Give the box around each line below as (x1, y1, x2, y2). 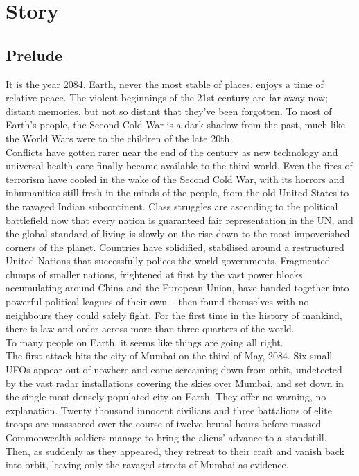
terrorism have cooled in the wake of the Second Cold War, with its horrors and (6, 171, 344, 186)
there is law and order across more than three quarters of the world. (6, 321, 295, 336)
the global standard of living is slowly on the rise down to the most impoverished (6, 226, 350, 241)
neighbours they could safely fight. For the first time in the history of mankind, (6, 307, 342, 322)
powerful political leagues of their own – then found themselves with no (6, 294, 309, 309)
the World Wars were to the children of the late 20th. (6, 130, 233, 145)
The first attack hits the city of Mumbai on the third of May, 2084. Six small (6, 348, 333, 363)
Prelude (6, 44, 63, 65)
